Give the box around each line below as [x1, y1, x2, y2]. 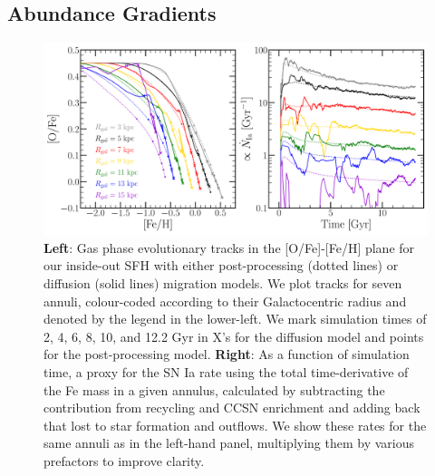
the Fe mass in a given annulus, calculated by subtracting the [43, 380, 385, 399]
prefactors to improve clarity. [43, 451, 205, 470]
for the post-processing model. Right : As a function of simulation [43, 345, 410, 364]
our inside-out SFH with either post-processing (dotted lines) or [43, 256, 399, 275]
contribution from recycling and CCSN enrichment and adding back [43, 398, 420, 417]
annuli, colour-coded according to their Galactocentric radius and [43, 291, 407, 310]
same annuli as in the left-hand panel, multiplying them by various [43, 433, 415, 452]
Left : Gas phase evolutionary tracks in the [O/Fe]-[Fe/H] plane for [43, 238, 415, 257]
